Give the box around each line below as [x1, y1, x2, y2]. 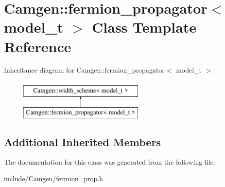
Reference [4, 36, 71, 56]
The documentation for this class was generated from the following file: [4, 157, 215, 167]
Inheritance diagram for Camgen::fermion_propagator [4, 64, 165, 75]
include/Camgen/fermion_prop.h [4, 173, 103, 184]
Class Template [92, 17, 197, 37]
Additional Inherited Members [4, 134, 161, 149]
